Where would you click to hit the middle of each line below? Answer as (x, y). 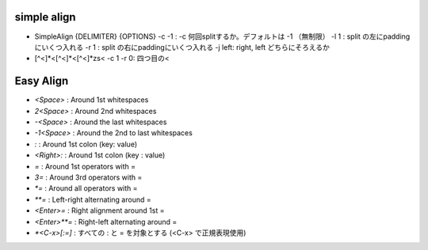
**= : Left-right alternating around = (93, 199)
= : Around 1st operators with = (85, 166)
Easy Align (42, 81)
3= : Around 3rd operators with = (88, 177)
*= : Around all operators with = (86, 188)
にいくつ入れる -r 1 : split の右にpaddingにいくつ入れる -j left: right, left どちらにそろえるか (182, 47)
